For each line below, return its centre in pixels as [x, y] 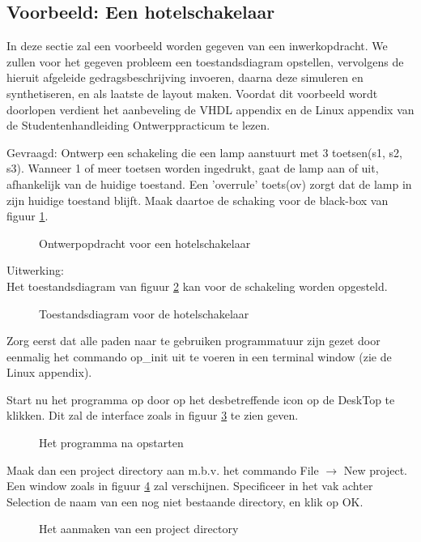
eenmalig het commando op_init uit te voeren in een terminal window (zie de [199, 356]
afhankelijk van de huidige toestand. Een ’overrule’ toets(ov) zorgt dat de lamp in [209, 184]
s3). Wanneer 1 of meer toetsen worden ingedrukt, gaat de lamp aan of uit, [193, 168]
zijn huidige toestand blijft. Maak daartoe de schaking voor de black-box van [198, 200]
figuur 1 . [28, 216]
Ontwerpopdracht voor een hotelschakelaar [145, 243]
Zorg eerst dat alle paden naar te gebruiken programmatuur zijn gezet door [193, 341]
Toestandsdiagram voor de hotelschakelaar [144, 313]
